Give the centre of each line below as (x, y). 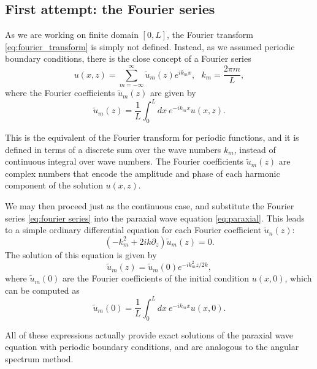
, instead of (255, 149)
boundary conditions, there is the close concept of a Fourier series (128, 58)
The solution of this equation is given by (81, 254)
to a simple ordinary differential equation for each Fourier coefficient (133, 230)
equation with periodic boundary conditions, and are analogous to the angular (152, 347)
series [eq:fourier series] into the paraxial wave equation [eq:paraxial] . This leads (155, 218)
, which (298, 278)
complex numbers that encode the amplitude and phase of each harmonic (143, 173)
